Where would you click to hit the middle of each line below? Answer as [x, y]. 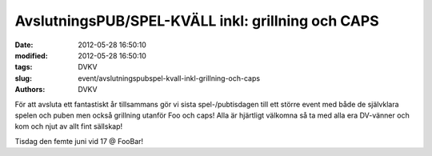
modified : [31, 55]
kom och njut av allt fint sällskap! [69, 126]
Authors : [30, 90]
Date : [24, 45]
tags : [24, 67]
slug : [23, 78]
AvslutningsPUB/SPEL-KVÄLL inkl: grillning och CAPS [197, 21]
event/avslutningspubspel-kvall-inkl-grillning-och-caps [169, 78]
